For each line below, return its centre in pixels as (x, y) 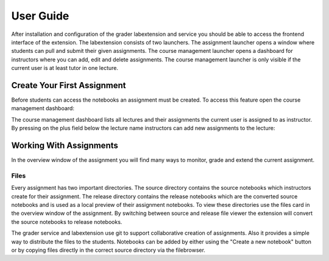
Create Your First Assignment (69, 85)
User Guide (40, 16)
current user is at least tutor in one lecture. (65, 68)
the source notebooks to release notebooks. (67, 221)
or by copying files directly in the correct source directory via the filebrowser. (108, 250)
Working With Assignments (65, 145)
